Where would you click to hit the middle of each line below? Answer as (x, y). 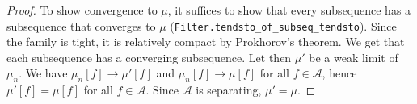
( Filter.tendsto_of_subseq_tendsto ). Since (283, 25)
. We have (43, 73)
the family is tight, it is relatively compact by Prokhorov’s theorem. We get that (206, 42)
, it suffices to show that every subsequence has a (289, 10)
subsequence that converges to (81, 25)
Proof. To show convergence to (82, 10)
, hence (339, 73)
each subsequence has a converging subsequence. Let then (149, 57)
